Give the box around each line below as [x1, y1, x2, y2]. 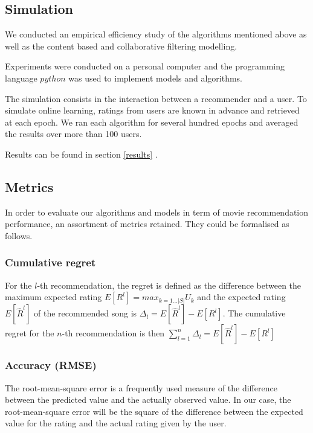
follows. [5, 229, 33, 242]
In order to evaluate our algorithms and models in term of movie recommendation [5, 205, 309, 218]
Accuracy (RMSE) [5, 358, 97, 373]
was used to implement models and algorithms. [68, 71, 242, 84]
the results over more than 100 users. [5, 127, 142, 140]
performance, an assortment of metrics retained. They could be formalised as [5, 217, 289, 230]
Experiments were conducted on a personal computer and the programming [5, 60, 285, 72]
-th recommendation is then [62, 327, 165, 339]
